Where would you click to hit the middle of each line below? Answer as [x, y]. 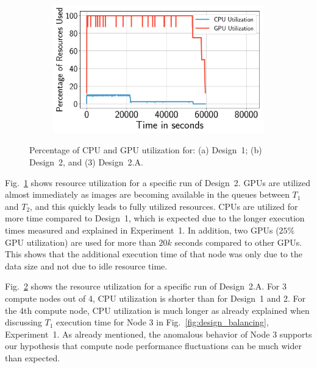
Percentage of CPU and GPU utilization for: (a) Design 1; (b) [146, 150]
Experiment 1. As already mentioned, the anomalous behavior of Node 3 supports [158, 334]
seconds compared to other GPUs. [238, 242]
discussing [23, 322]
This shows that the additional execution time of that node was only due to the [154, 254]
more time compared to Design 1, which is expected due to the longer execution [155, 218]
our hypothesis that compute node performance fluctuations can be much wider [153, 346]
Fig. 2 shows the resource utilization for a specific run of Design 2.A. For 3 [146, 286]
